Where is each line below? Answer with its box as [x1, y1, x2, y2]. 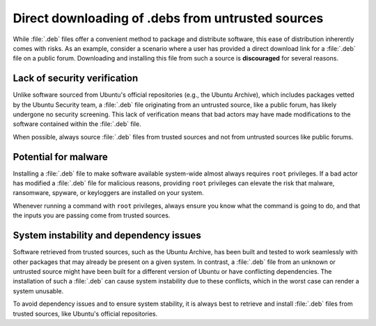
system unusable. [13, 286, 64, 295]
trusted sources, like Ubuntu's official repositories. [13, 309, 158, 318]
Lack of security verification [13, 72, 139, 84]
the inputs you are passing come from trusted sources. [13, 211, 171, 219]
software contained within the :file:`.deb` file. [13, 120, 142, 128]
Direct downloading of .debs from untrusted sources [13, 10, 324, 26]
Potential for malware [13, 150, 108, 163]
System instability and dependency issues [13, 230, 201, 242]
